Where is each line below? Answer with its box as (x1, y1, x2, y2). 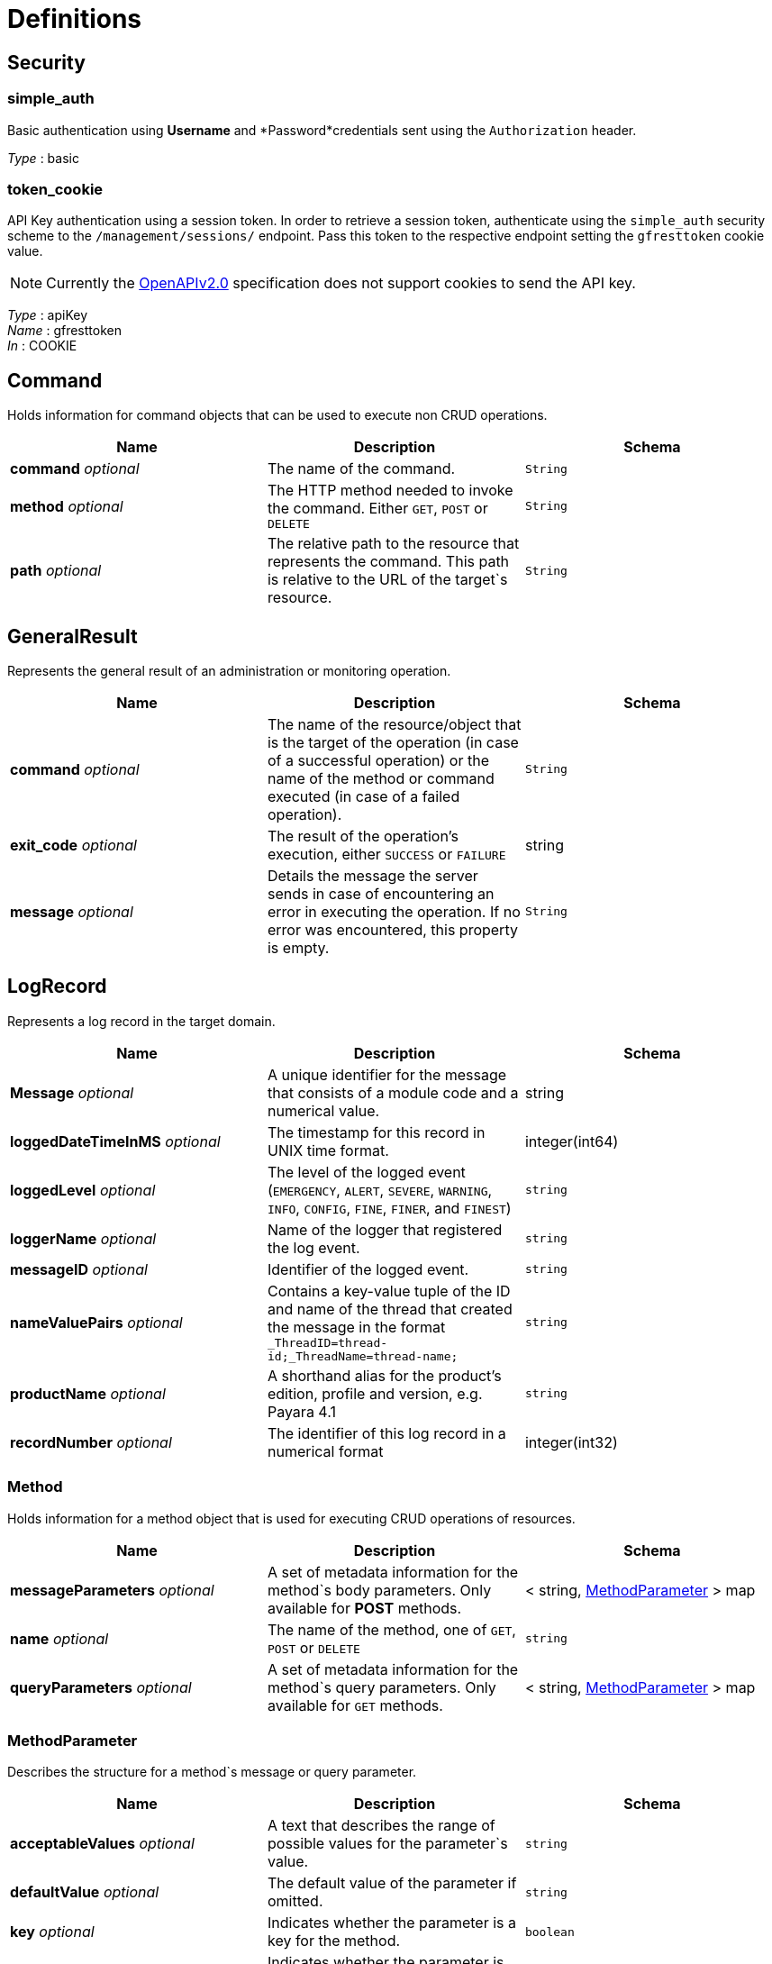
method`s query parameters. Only (267, 1678, 496, 1696)
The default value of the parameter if (267, 1874, 517, 1893)
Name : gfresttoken (7, 323, 122, 339)
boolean (524, 1924, 575, 1939)
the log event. (267, 1238, 360, 1257)
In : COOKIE (7, 338, 77, 354)
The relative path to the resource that (267, 534, 520, 553)
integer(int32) (524, 1432, 618, 1451)
